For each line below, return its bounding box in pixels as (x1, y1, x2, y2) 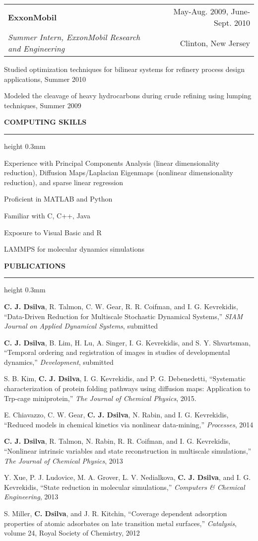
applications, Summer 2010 (4, 73, 86, 84)
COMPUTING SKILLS (4, 117, 87, 127)
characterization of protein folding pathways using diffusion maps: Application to (4, 383, 251, 394)
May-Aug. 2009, (173, 5, 229, 17)
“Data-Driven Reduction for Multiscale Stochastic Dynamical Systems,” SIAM (4, 311, 243, 321)
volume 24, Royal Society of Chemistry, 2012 (4, 528, 140, 538)
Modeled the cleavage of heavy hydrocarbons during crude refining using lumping (4, 90, 252, 101)
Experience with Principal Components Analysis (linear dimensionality (4, 157, 220, 168)
